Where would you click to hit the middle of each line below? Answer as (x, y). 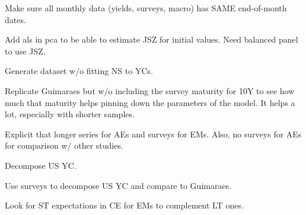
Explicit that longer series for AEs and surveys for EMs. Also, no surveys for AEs (153, 134)
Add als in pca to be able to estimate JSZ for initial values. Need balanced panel (152, 39)
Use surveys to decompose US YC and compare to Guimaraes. (118, 185)
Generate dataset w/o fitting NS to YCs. (79, 71)
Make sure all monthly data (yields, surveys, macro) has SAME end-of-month (146, 8)
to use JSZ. (25, 51)
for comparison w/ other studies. (64, 145)
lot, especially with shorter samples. (70, 114)
